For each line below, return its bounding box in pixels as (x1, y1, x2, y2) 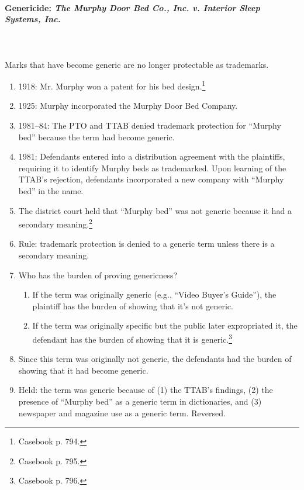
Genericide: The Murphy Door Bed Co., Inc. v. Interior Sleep (5, 1, 260, 13)
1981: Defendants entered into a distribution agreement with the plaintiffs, (18, 150, 285, 163)
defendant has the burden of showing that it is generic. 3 (32, 331, 232, 345)
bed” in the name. (18, 184, 84, 196)
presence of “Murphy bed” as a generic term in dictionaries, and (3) (18, 395, 262, 408)
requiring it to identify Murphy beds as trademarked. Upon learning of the (18, 161, 286, 174)
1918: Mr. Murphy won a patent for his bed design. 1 (18, 78, 206, 92)
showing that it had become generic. (18, 364, 148, 376)
